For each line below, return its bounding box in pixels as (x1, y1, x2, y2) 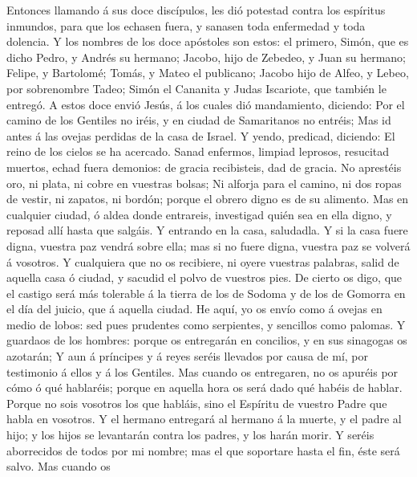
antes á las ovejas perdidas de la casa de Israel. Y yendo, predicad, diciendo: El (6, 127, 395, 144)
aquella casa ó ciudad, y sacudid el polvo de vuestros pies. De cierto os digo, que (6, 269, 403, 286)
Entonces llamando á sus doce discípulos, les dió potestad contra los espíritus (6, 2, 386, 18)
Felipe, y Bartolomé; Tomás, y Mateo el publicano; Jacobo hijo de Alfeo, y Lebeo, (6, 64, 409, 81)
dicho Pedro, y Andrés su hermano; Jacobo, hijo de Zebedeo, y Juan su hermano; (6, 48, 406, 65)
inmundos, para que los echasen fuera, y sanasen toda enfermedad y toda (6, 17, 366, 34)
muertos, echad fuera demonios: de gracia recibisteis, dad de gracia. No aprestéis (6, 158, 402, 175)
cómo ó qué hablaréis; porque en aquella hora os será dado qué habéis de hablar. (6, 379, 403, 396)
